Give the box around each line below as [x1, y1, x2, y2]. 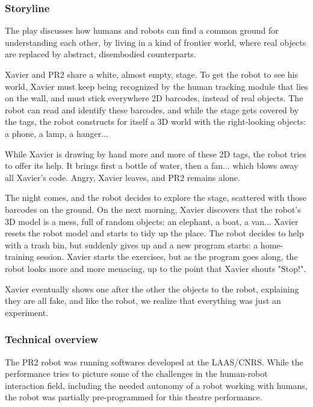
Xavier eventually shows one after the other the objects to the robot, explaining [5, 282, 299, 295]
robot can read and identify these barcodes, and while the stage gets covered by [5, 103, 299, 116]
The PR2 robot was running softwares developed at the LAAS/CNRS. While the [5, 355, 303, 368]
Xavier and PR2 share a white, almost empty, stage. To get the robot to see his [5, 68, 298, 80]
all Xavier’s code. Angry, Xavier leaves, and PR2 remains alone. [5, 171, 240, 183]
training [5, 250, 34, 263]
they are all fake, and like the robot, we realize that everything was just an [5, 294, 281, 307]
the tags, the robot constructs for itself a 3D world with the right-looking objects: [5, 115, 306, 128]
